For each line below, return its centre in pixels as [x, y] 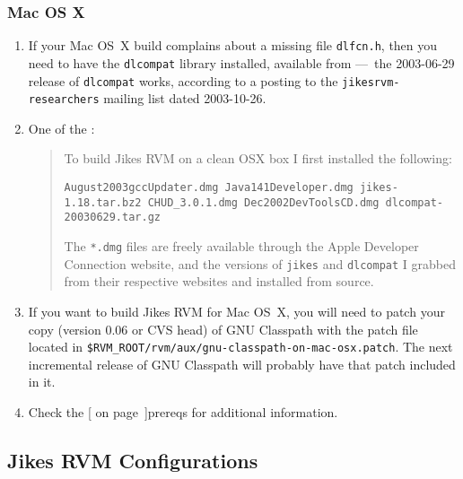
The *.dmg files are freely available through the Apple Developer [241, 246]
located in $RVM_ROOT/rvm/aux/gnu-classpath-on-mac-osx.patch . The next [240, 347]
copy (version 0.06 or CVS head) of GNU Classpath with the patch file [223, 329]
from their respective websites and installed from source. [219, 281]
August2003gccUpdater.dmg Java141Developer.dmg [209, 188]
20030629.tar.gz [112, 218]
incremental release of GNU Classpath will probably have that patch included [242, 364]
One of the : [61, 128]
